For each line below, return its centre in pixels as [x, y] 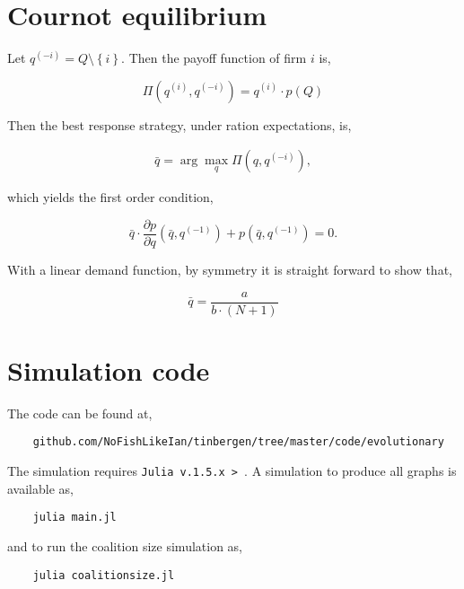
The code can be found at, [80, 413]
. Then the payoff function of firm [214, 58]
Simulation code [109, 369]
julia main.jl [74, 518]
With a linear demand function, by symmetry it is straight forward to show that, [230, 269]
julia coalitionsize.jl [104, 575]
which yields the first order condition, [110, 197]
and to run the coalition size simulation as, [125, 545]
